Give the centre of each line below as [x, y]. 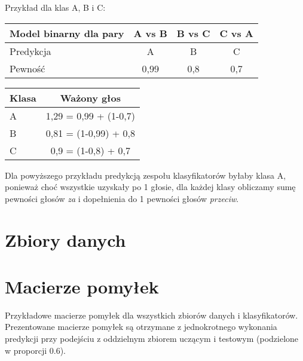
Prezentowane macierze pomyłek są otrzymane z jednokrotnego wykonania [141, 327]
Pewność [27, 68]
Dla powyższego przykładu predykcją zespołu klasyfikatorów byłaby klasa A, [146, 175]
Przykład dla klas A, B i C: [55, 7]
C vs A [236, 33]
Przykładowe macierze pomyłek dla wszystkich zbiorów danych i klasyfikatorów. [151, 315]
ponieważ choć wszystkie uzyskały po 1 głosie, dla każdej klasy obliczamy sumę [150, 187]
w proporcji [26, 350]
